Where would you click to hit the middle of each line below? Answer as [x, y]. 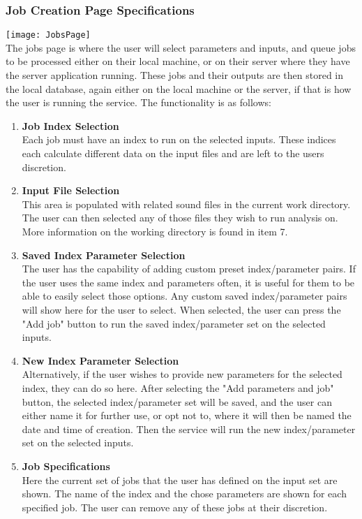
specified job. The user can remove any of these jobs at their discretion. [175, 507]
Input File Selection [71, 190]
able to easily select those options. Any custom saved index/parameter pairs [184, 296]
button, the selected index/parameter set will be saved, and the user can [177, 401]
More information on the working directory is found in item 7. [155, 231]
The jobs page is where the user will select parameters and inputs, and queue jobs [181, 47]
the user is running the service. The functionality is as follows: [138, 102]
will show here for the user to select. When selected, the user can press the [181, 309]
